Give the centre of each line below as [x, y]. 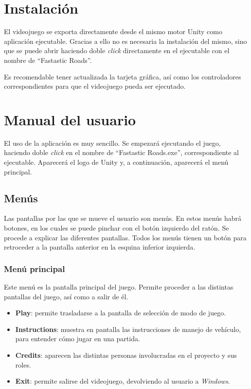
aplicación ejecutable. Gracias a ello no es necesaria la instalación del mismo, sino [125, 41]
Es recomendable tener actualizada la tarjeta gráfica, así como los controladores [123, 76]
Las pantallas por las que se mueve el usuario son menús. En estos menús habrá [123, 218]
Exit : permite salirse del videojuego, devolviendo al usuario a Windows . [123, 381]
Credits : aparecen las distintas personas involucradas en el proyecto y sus [126, 355]
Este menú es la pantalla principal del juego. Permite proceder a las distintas [119, 286]
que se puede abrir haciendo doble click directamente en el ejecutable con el [117, 50]
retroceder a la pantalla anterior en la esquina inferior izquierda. [100, 247]
